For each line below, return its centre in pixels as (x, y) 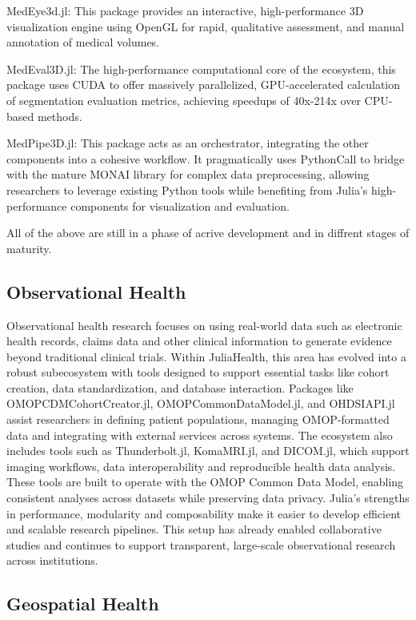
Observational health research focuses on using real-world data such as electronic (204, 325)
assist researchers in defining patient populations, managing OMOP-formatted (198, 419)
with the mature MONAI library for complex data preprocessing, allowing (188, 174)
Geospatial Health (83, 604)
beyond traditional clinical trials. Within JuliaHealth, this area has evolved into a (206, 356)
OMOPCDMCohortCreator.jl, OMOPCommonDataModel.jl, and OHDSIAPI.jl (201, 403)
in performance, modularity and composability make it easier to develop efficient (204, 513)
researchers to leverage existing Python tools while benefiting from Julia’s (187, 189)
